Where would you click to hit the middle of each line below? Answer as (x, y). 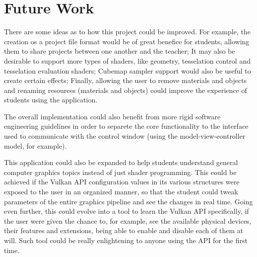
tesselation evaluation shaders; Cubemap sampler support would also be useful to (128, 70)
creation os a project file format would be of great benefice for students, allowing (127, 41)
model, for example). (35, 145)
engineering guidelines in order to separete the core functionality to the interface (126, 126)
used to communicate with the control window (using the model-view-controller (125, 136)
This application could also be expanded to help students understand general (121, 162)
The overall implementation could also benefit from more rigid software (112, 116)
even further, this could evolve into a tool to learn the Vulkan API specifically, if (127, 211)
